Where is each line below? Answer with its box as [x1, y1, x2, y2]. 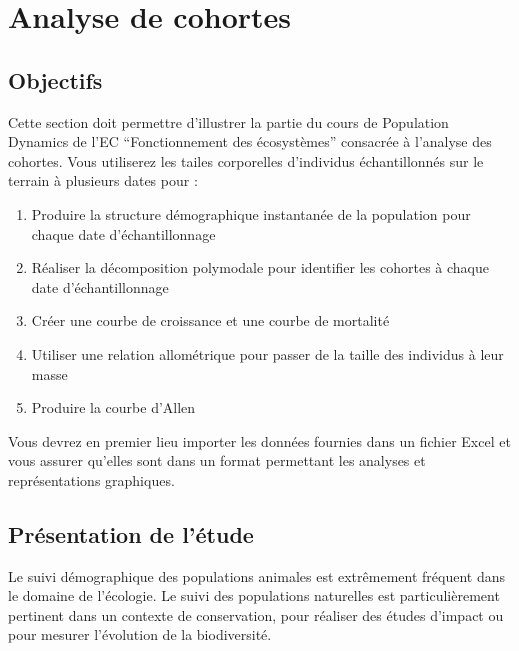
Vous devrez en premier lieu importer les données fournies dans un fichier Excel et [8, 430, 511, 451]
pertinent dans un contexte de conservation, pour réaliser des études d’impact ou [8, 604, 504, 625]
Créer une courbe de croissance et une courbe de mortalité [31, 310, 390, 331]
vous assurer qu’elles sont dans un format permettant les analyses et [8, 450, 426, 471]
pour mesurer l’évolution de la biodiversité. [8, 624, 272, 645]
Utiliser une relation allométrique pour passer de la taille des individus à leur [31, 343, 504, 364]
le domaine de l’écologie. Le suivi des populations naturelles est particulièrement [8, 585, 500, 606]
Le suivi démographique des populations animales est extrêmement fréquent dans [8, 565, 505, 586]
